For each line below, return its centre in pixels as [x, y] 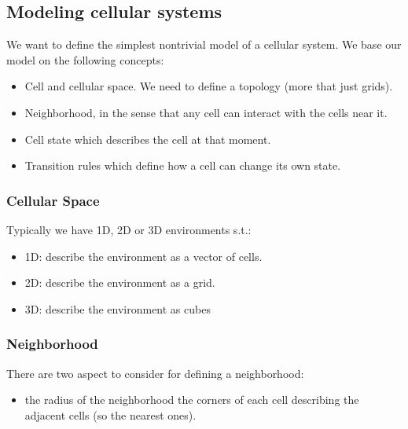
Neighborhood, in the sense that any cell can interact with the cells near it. [206, 112]
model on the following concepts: [85, 59]
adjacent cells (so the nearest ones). [110, 414]
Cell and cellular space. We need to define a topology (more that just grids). [209, 86]
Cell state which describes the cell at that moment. [148, 139]
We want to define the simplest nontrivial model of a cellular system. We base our [204, 44]
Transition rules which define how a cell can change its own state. [183, 165]
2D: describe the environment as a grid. [120, 282]
